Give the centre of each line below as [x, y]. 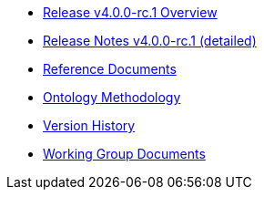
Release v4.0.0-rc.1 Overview [130, 12]
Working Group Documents [124, 154]
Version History [89, 125]
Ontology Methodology [112, 97]
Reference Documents [110, 69]
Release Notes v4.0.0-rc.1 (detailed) [150, 41]
